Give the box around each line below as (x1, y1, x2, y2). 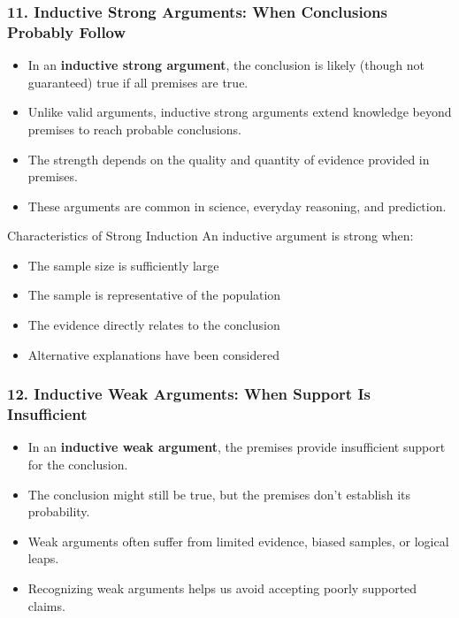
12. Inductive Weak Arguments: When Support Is (7, 383, 371, 405)
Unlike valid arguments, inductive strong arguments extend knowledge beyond (27, 103, 452, 121)
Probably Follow (7, 20, 126, 42)
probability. (27, 502, 90, 521)
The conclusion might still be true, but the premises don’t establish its (27, 484, 411, 503)
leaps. (27, 549, 59, 568)
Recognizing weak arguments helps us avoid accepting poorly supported (27, 578, 417, 597)
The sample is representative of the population (27, 286, 281, 304)
